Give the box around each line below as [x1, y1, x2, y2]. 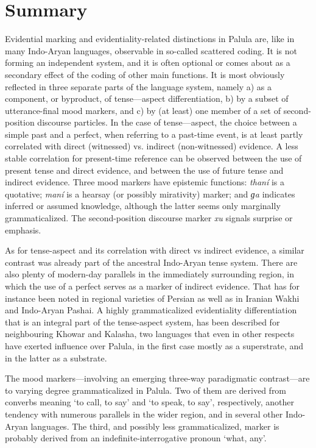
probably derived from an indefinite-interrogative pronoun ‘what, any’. [5, 432, 267, 444]
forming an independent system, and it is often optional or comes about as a [5, 56, 290, 69]
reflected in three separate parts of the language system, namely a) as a [5, 80, 272, 93]
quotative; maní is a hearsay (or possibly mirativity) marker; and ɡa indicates [5, 187, 295, 200]
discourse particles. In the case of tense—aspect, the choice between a [37, 116, 297, 129]
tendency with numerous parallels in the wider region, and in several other [5, 407, 283, 420]
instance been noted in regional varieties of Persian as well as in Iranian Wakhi [5, 291, 300, 304]
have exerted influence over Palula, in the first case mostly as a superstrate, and [5, 339, 304, 352]
